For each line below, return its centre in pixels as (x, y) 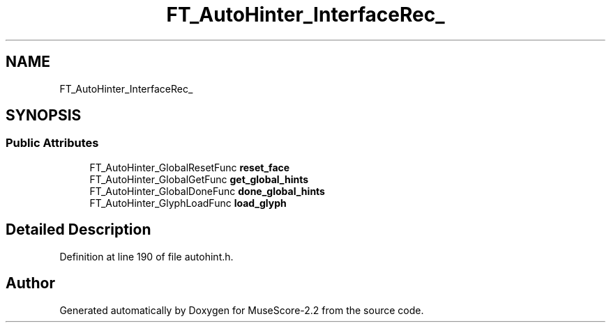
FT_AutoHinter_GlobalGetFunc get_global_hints (199, 179)
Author (30, 283)
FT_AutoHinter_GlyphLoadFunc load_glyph (188, 203)
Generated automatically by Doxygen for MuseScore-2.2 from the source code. (242, 310)
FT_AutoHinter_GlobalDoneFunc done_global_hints (207, 191)
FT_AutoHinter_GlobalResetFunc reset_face (190, 167)
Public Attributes (52, 143)
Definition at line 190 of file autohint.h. (146, 256)
